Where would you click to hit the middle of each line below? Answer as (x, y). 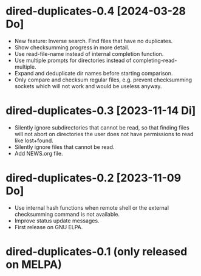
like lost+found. (34, 140)
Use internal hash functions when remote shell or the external (92, 207)
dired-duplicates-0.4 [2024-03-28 (96, 11)
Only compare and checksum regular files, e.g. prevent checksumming (103, 80)
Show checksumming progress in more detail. (72, 47)
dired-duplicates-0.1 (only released (97, 252)
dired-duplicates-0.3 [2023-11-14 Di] (101, 111)
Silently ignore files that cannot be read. (64, 147)
